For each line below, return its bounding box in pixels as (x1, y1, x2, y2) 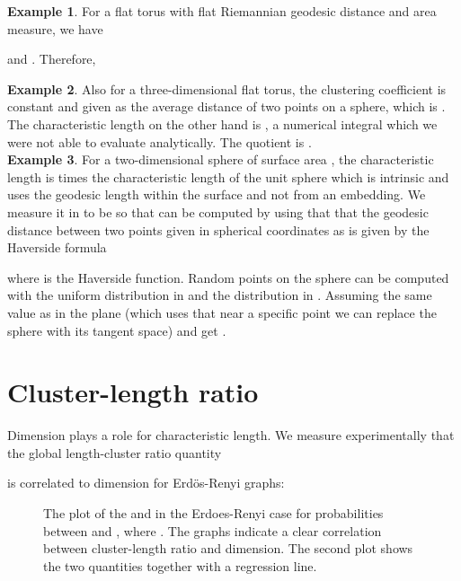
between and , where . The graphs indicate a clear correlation (43, 521, 382, 540)
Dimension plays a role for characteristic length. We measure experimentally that (7, 426, 455, 445)
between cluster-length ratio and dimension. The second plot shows (43, 539, 413, 558)
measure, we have (7, 19, 103, 38)
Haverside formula (7, 238, 107, 257)
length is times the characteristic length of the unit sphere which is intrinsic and (7, 167, 449, 186)
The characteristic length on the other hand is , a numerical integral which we (7, 114, 438, 133)
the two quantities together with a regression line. (43, 556, 317, 575)
